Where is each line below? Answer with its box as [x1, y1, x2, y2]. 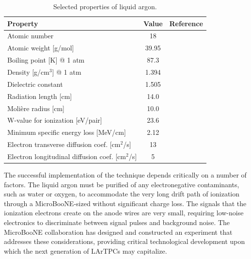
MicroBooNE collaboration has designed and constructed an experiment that [4, 227, 233, 237]
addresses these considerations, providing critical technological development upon [4, 236, 245, 246]
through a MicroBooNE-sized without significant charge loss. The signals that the [4, 198, 247, 208]
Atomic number [7, 31, 54, 41]
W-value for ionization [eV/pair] [7, 115, 102, 125]
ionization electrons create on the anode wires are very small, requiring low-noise [4, 208, 244, 218]
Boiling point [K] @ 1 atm [7, 55, 85, 65]
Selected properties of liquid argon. [53, 1, 157, 11]
